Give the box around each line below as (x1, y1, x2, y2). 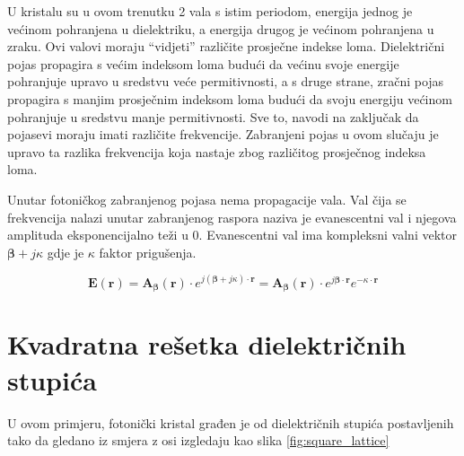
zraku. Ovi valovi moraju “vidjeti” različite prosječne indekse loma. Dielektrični (7, 37, 445, 56)
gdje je (47, 242, 84, 261)
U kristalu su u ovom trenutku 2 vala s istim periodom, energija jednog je (7, 2, 413, 20)
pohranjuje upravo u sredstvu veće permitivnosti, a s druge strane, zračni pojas (7, 72, 444, 91)
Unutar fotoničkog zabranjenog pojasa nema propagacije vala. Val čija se (7, 189, 407, 208)
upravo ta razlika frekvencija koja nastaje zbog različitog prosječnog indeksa (7, 142, 426, 161)
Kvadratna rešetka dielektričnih (7, 326, 407, 363)
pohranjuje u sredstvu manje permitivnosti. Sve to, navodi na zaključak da (7, 107, 419, 126)
